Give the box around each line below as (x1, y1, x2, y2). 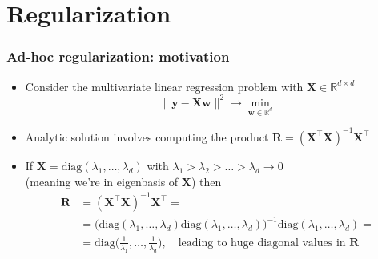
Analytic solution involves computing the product (25, 128, 269, 145)
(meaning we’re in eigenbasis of (25, 173, 179, 189)
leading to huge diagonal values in (178, 237, 346, 249)
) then (191, 173, 222, 189)
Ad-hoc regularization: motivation (6, 46, 230, 66)
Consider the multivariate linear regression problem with (25, 78, 304, 94)
